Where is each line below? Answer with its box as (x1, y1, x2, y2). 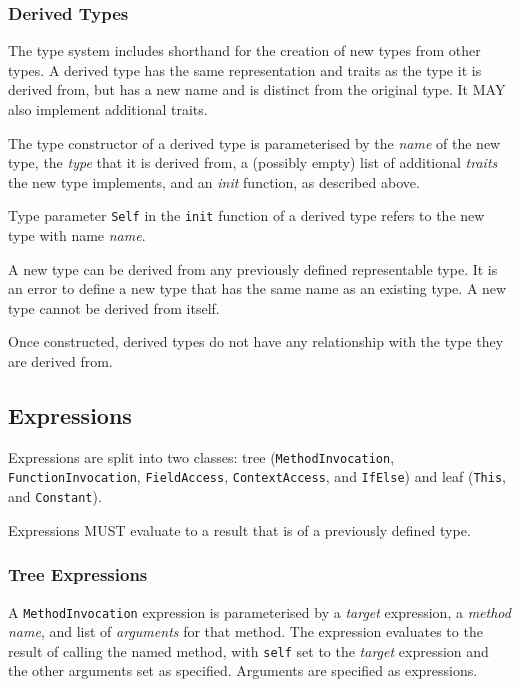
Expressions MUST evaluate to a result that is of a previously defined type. (8, 519, 471, 540)
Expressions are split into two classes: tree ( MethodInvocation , (8, 446, 395, 467)
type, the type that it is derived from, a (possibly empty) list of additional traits (8, 152, 498, 173)
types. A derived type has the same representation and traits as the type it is (8, 59, 482, 80)
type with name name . (8, 225, 146, 246)
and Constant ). (8, 486, 102, 507)
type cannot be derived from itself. (8, 297, 220, 318)
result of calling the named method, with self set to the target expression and (8, 640, 489, 661)
